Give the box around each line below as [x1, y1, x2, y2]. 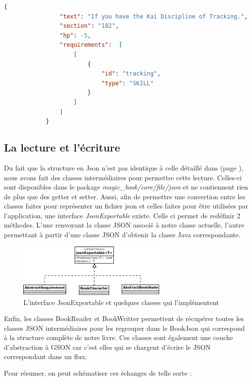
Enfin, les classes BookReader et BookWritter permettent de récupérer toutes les [4, 313, 244, 324]
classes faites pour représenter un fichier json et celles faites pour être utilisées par [4, 201, 249, 211]
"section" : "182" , [59, 22, 119, 30]
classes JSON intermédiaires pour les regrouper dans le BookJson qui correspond [4, 323, 245, 333]
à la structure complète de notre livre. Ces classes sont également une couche [4, 332, 234, 343]
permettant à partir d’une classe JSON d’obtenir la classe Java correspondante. [4, 229, 240, 240]
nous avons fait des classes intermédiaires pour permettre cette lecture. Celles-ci [4, 172, 242, 182]
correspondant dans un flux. [4, 351, 87, 362]
